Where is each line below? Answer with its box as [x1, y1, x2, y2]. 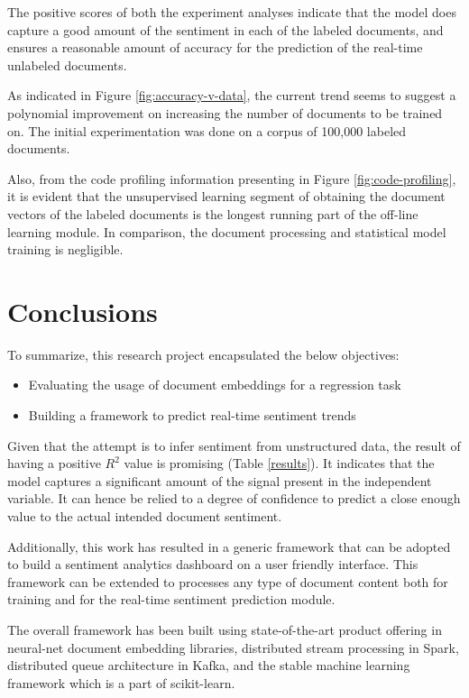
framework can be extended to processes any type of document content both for [7, 572, 448, 591]
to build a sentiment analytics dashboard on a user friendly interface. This [7, 555, 418, 574]
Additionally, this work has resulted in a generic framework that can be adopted [7, 537, 451, 556]
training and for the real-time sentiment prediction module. [7, 590, 336, 609]
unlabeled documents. [7, 55, 127, 74]
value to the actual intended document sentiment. [7, 507, 282, 525]
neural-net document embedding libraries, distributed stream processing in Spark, [7, 638, 459, 657]
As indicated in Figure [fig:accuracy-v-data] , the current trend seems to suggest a [7, 86, 456, 105]
